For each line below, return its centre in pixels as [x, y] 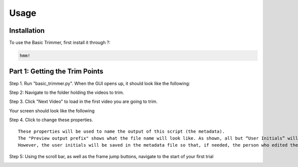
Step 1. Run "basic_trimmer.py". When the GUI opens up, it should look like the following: [100, 83]
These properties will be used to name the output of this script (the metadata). [121, 131]
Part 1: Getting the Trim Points [56, 71]
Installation [27, 31]
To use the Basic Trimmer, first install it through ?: [60, 43]
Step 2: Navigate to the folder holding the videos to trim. [67, 92]
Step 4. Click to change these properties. [51, 120]
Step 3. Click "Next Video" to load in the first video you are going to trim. [83, 101]
